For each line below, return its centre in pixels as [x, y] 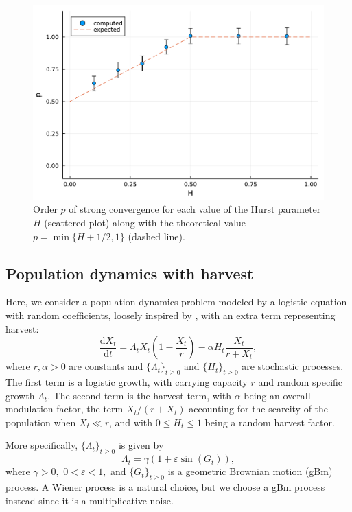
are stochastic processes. [293, 366]
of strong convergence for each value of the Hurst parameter [195, 209]
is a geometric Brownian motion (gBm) [250, 471]
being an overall [277, 395]
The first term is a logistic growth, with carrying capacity [127, 381]
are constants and [106, 366]
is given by [141, 445]
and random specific [301, 381]
